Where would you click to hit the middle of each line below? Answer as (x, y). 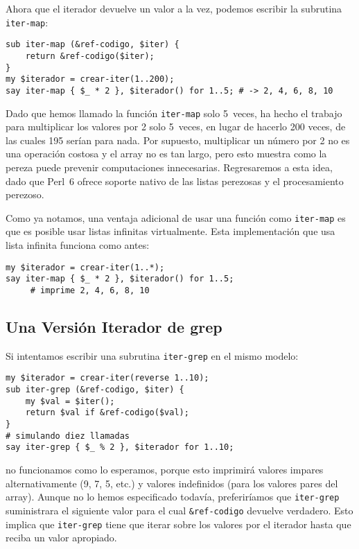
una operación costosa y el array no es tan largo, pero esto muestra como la (166, 154)
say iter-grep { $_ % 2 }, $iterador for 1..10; (120, 447)
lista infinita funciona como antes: (78, 245)
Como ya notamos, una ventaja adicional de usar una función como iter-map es (176, 217)
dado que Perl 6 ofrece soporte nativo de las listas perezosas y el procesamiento (175, 181)
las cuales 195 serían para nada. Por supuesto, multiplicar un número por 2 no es (178, 140)
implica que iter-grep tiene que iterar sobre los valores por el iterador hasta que (178, 524)
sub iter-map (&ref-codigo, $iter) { (93, 45)
